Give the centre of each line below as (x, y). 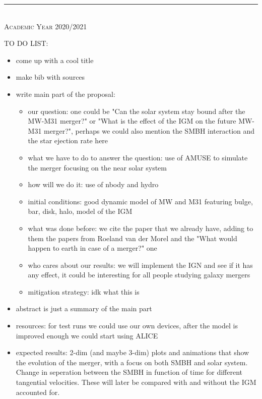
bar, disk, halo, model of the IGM (80, 211)
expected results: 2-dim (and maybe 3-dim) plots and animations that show (133, 352)
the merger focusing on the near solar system (97, 167)
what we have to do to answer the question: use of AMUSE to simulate (138, 157)
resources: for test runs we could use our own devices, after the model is (127, 326)
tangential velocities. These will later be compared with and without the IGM (136, 382)
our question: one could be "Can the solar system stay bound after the (137, 111)
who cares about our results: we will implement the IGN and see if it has (140, 265)
